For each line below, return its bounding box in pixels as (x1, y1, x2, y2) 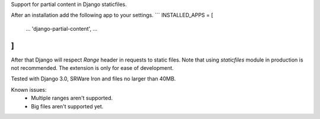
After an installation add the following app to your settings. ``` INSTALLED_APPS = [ (11, 12, 213, 19)
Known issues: (11, 86, 47, 93)
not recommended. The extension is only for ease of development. (11, 65, 174, 72)
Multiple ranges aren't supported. (31, 95, 113, 102)
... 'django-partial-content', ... (25, 25, 98, 32)
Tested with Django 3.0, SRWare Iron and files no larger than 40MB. (11, 75, 176, 82)
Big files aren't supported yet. (31, 102, 104, 110)
